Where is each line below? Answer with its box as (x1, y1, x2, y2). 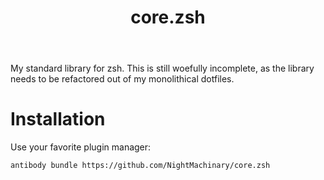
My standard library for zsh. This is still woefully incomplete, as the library (10, 62, 315, 75)
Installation (10, 108, 106, 131)
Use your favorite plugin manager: (10, 141, 152, 153)
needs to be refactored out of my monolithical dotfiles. (10, 73, 235, 85)
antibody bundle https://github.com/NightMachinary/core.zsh (10, 161, 271, 171)
